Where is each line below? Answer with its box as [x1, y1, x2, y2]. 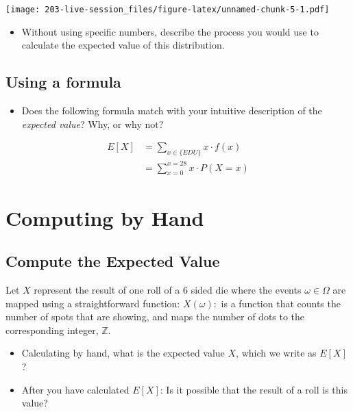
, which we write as [236, 346, 317, 360]
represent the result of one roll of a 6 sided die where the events [34, 282, 302, 296]
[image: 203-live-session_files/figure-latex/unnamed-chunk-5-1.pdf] [5, 5, 330, 14]
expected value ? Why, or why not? [21, 116, 164, 131]
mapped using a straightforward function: [5, 296, 180, 310]
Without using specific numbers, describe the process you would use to [21, 24, 319, 38]
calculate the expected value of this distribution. [21, 38, 225, 52]
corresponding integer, [5, 322, 99, 337]
